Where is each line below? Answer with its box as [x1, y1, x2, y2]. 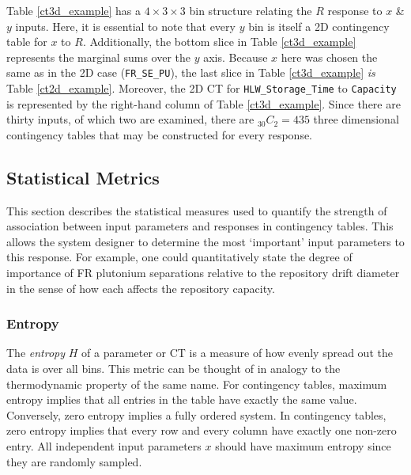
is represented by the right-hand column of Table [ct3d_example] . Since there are [6, 95, 401, 112]
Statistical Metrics [6, 165, 160, 189]
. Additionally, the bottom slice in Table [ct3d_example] [82, 33, 356, 50]
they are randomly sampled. [6, 453, 142, 469]
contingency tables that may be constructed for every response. [6, 126, 313, 142]
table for [6, 33, 47, 50]
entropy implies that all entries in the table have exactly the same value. [6, 391, 357, 408]
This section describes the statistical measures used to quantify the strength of [6, 202, 387, 218]
